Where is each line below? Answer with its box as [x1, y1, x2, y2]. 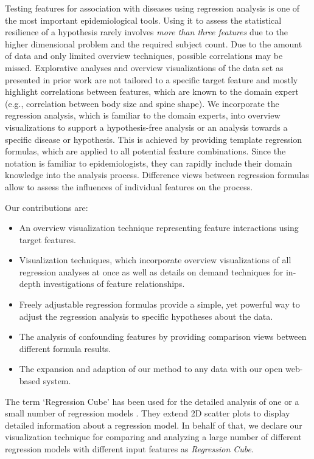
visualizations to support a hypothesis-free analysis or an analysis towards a [5, 120, 288, 133]
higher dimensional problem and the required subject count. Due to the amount [5, 37, 302, 50]
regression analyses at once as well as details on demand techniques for [19, 265, 284, 278]
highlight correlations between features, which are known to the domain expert [5, 85, 299, 98]
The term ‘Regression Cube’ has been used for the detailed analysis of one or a [5, 395, 299, 407]
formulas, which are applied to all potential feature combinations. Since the [5, 145, 286, 157]
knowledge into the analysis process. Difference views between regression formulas [5, 168, 309, 181]
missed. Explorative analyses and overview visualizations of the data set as [5, 61, 284, 74]
